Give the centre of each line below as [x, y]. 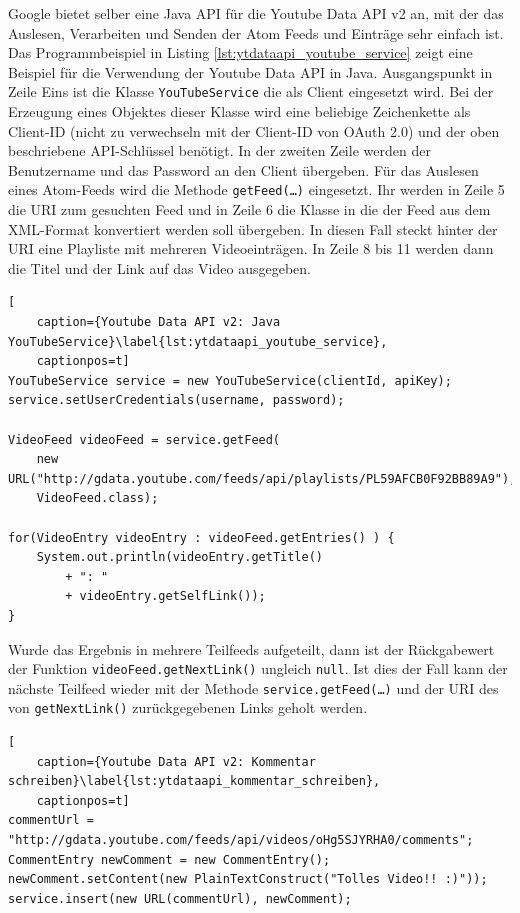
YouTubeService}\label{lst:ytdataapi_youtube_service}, [198, 341]
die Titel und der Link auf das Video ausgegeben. [159, 267]
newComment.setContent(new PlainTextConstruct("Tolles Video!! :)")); [248, 879]
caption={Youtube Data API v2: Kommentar [176, 761]
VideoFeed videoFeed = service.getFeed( [144, 439]
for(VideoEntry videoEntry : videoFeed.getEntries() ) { [201, 537]
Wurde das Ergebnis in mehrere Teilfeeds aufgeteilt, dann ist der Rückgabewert [251, 648]
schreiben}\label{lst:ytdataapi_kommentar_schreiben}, [194, 781]
